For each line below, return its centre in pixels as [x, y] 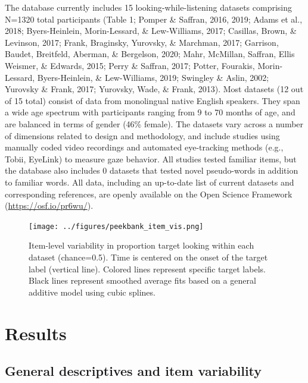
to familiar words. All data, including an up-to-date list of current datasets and [150, 182]
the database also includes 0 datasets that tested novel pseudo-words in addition [152, 170]
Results [36, 333]
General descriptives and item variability [133, 371]
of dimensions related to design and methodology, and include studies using [142, 135]
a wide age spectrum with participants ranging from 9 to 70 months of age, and [150, 112]
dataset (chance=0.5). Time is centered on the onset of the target [148, 257]
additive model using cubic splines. [92, 292]
